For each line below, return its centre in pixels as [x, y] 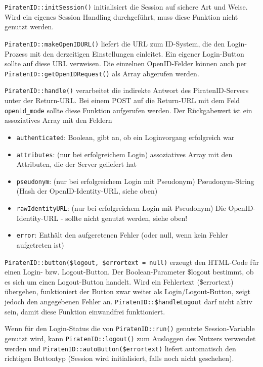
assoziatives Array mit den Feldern [58, 120]
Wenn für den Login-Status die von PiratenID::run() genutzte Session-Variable [130, 328]
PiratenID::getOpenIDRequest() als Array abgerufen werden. [102, 73]
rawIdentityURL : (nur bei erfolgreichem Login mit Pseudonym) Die [121, 208]
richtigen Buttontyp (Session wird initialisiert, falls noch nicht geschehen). [119, 358]
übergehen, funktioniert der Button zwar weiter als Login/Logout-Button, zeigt [128, 291]
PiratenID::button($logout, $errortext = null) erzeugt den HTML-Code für [132, 262]
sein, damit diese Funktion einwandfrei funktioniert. [85, 311]
